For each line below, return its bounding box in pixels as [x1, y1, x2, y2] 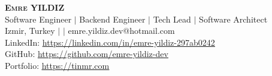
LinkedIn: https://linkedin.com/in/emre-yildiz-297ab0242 [5, 36, 215, 48]
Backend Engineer [79, 12, 146, 25]
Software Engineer [5, 12, 72, 25]
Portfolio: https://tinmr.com [5, 59, 110, 71]
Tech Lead [153, 12, 191, 25]
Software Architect [199, 12, 268, 25]
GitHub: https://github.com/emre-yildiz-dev [5, 47, 168, 60]
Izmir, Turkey [5, 24, 55, 37]
